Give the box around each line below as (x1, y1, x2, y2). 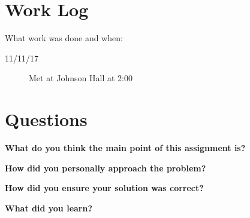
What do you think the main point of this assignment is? (5, 142, 246, 154)
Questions (5, 107, 88, 131)
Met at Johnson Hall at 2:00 (29, 72, 132, 84)
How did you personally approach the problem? (5, 161, 206, 174)
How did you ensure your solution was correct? (5, 182, 204, 194)
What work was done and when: (5, 32, 123, 44)
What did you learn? (5, 201, 93, 214)
